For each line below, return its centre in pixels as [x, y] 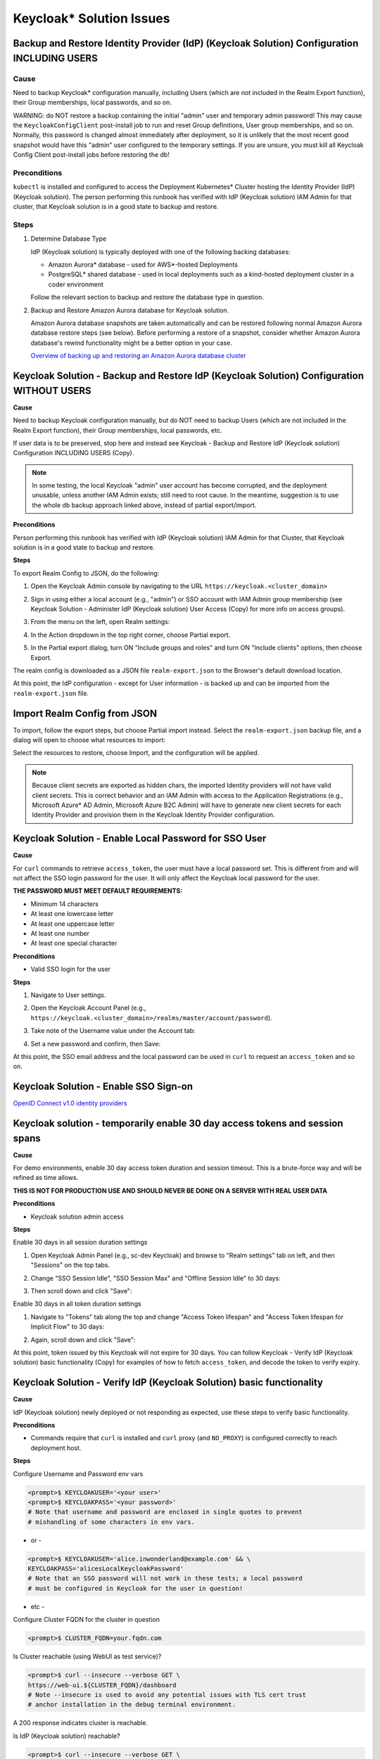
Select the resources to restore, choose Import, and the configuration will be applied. [136, 753]
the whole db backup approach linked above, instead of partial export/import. [144, 505]
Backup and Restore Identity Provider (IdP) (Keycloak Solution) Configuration [186, 43]
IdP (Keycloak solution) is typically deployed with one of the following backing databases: [160, 252]
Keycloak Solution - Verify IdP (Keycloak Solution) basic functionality [168, 1383]
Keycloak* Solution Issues [91, 18]
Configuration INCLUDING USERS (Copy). [74, 453]
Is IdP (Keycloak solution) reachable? [66, 1736]
